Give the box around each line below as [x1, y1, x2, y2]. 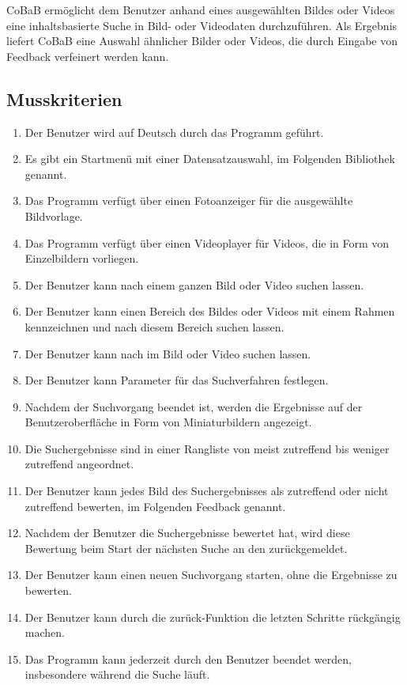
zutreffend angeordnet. [24, 456, 134, 472]
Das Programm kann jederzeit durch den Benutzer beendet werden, [24, 650, 352, 667]
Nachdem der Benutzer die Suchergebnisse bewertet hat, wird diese [24, 524, 350, 541]
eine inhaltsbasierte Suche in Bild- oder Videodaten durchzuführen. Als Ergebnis [6, 17, 398, 33]
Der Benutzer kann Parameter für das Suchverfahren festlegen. [24, 372, 329, 388]
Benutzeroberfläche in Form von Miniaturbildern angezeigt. [24, 414, 312, 430]
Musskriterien [6, 86, 122, 111]
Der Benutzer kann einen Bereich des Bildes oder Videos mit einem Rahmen [24, 303, 395, 320]
